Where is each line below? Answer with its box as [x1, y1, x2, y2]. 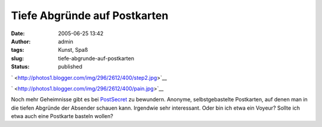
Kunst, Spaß [58, 47, 88, 54]
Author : [11, 38, 31, 45]
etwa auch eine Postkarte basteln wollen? [11, 113, 113, 120]
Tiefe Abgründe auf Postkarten [11, 9, 169, 22]
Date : [11, 30, 25, 37]
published [58, 63, 83, 70]
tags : [11, 47, 24, 54]
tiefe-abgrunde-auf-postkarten [58, 54, 134, 62]
